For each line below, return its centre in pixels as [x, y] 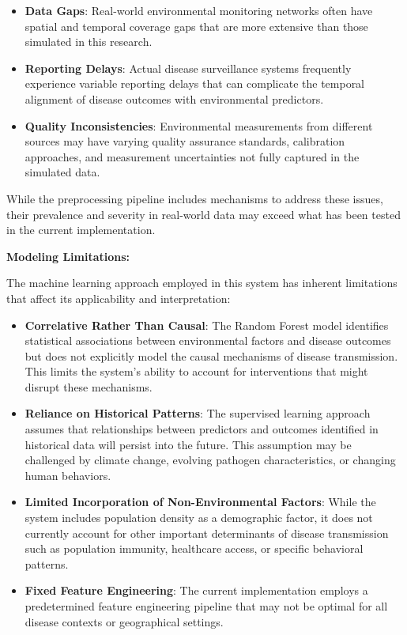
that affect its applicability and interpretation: [119, 298]
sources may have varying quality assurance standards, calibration [185, 141]
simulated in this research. [89, 42]
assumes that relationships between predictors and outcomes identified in [202, 429]
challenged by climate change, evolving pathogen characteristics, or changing [210, 460]
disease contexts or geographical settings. [124, 621]
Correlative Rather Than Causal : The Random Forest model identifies [207, 325]
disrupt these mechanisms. [89, 386]
